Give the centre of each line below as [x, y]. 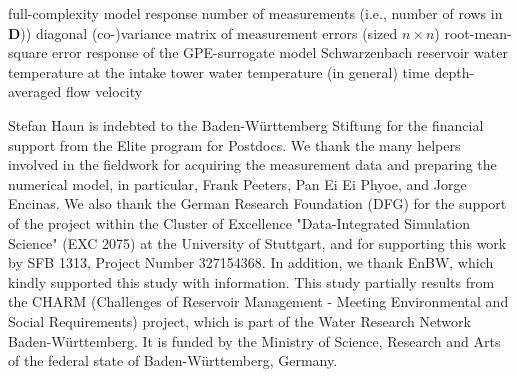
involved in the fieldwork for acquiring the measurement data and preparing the [252, 164]
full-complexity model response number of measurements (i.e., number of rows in [255, 13]
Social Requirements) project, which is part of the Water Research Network [239, 320]
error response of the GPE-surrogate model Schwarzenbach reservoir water [280, 52]
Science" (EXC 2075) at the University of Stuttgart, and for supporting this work [257, 242]
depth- [454, 71]
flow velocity [104, 91]
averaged [35, 91]
